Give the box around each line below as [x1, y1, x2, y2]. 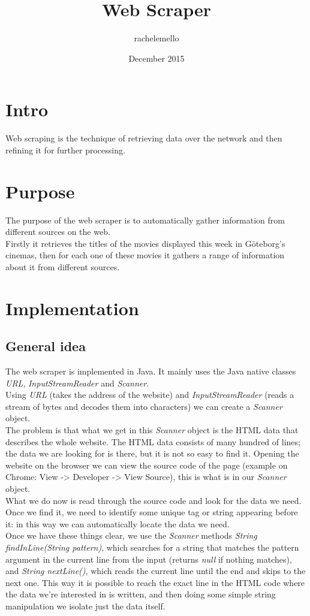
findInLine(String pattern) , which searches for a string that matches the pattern [5, 541, 299, 554]
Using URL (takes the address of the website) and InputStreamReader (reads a [5, 388, 294, 401]
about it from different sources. [5, 260, 120, 273]
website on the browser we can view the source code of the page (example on [5, 458, 288, 471]
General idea [5, 337, 86, 355]
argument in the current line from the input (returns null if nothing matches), [5, 552, 292, 565]
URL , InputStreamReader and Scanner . [5, 376, 149, 389]
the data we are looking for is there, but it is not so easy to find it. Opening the [5, 447, 299, 460]
